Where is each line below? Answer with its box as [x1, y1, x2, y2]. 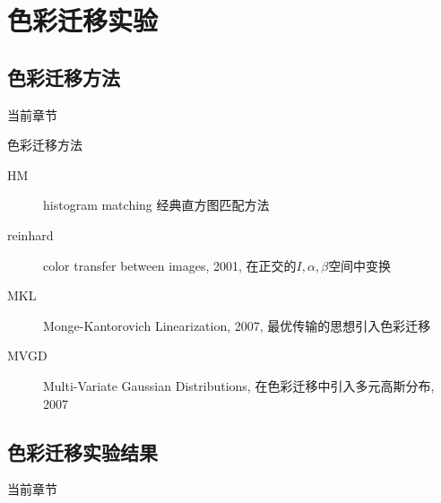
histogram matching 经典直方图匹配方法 [43, 195, 270, 214]
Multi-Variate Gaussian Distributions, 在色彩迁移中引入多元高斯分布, [43, 376, 435, 395]
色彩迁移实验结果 [7, 438, 158, 465]
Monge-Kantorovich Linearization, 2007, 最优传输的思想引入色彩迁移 [43, 316, 431, 334]
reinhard [7, 225, 54, 244]
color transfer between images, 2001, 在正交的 [43, 256, 297, 274]
